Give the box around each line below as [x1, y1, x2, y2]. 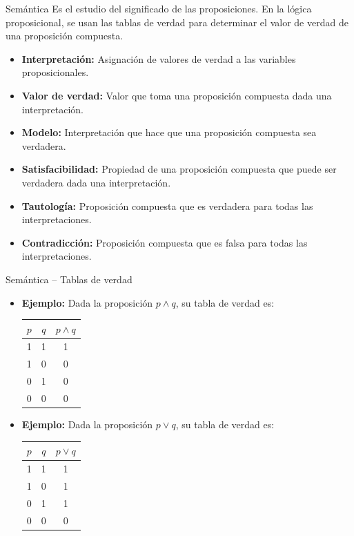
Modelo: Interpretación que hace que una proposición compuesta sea [21, 125, 317, 140]
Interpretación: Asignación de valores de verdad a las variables [21, 51, 296, 66]
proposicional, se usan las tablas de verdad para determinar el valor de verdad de [6, 15, 348, 29]
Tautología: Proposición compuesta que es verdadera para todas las [21, 198, 313, 213]
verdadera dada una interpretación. [21, 175, 171, 189]
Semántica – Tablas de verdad [6, 271, 132, 286]
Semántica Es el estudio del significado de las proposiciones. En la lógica [6, 1, 312, 15]
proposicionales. [21, 65, 89, 79]
